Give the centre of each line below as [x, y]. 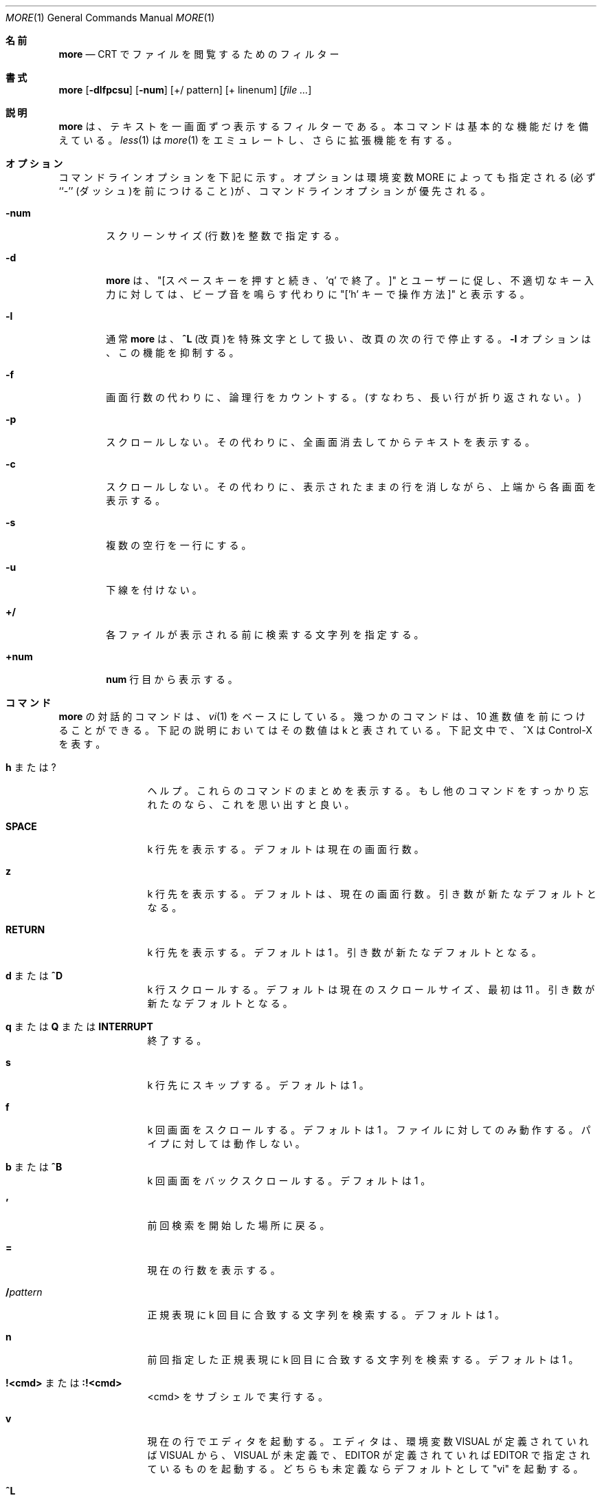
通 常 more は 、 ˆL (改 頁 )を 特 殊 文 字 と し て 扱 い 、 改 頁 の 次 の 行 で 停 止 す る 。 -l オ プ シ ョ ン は [348, 339]
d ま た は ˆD [34, 976]
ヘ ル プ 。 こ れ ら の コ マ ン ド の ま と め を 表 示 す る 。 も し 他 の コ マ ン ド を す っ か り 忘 [368, 791]
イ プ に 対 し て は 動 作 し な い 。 [226, 1143]
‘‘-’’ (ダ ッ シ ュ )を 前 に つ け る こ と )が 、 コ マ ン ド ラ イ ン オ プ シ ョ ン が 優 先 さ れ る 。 [275, 191]
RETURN [25, 930]
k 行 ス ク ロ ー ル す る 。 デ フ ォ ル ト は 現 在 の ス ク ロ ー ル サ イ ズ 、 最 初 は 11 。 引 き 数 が [371, 989]
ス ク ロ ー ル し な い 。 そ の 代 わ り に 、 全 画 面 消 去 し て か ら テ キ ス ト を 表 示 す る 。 [321, 442]
